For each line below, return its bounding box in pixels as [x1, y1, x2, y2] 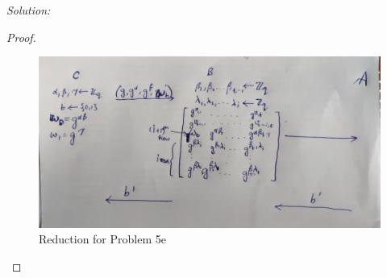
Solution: [6, 2, 51, 18]
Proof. [6, 28, 36, 45]
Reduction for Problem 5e [39, 230, 166, 247]
